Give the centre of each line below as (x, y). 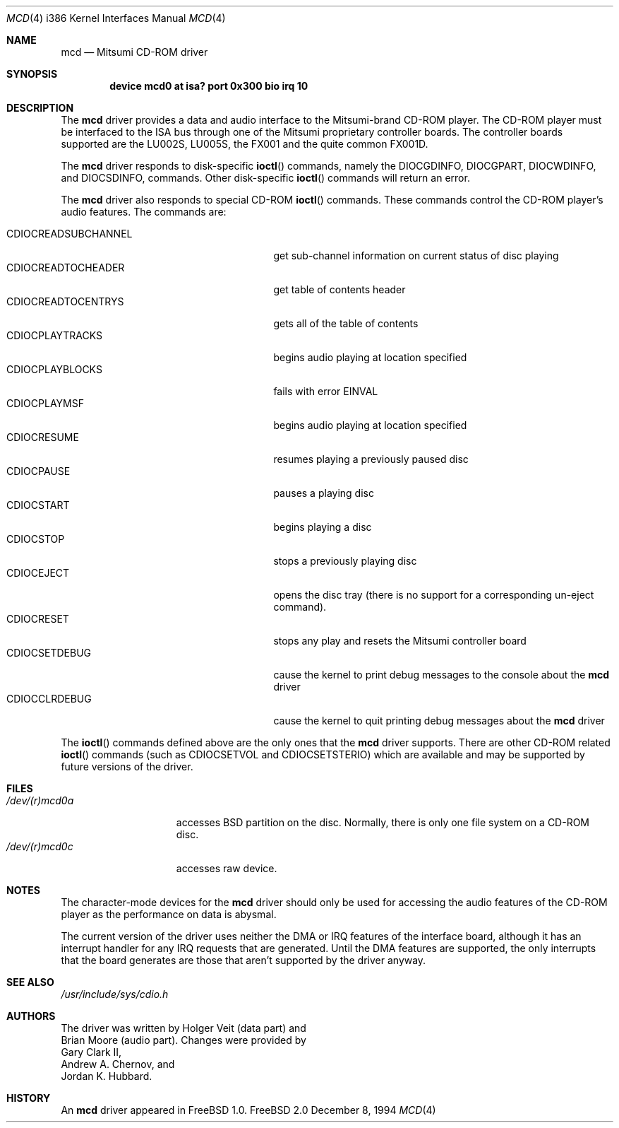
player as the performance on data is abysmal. (169, 914)
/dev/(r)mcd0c (40, 846)
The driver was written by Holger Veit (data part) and (184, 1028)
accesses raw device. (227, 868)
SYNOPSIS (32, 74)
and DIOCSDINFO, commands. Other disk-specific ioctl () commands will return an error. (265, 178)
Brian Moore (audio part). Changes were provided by (184, 1040)
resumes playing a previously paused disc (371, 459)
